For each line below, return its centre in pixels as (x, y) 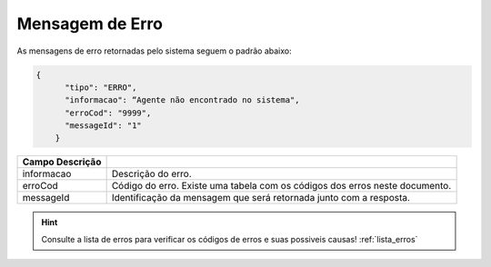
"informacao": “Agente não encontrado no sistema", (182, 100)
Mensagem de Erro (90, 24)
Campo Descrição (62, 162)
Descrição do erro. (152, 174)
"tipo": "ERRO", (101, 87)
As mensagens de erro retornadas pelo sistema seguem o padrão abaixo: (154, 51)
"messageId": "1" (104, 126)
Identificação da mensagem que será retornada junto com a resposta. (261, 198)
